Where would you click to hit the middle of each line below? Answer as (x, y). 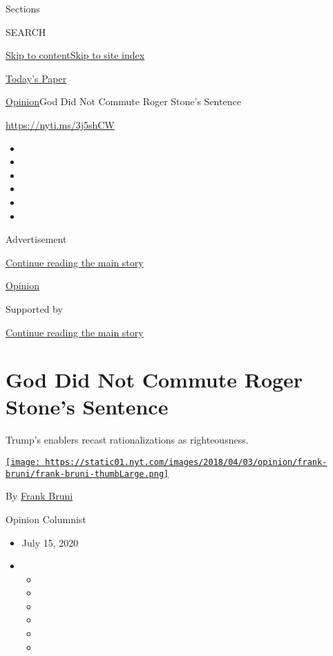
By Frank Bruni (39, 496)
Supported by (34, 308)
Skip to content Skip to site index (75, 55)
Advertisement (36, 239)
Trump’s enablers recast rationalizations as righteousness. (127, 440)
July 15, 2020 (50, 542)
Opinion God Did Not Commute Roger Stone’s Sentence (123, 101)
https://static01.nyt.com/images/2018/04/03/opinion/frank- (186, 462)
